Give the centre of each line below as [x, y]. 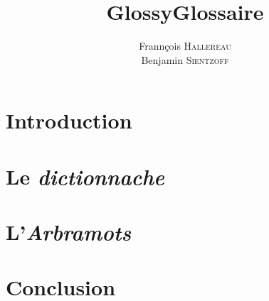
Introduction [69, 120]
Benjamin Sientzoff [185, 59]
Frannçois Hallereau [185, 46]
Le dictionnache [85, 176]
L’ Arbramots [69, 232]
